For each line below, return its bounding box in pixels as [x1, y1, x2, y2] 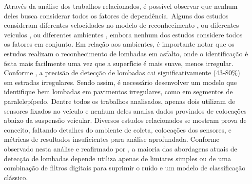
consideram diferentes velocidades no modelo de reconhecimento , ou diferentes [4, 20, 239, 30]
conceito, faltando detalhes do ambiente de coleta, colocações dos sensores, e [4, 124, 232, 134]
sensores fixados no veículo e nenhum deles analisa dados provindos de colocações [4, 105, 247, 116]
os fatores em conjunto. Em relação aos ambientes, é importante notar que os [4, 39, 234, 49]
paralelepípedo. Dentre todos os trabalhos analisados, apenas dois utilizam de [4, 96, 235, 106]
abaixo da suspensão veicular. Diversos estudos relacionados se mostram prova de [4, 115, 247, 125]
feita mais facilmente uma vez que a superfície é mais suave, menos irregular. [4, 58, 233, 68]
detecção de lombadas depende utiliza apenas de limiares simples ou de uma [4, 153, 231, 163]
